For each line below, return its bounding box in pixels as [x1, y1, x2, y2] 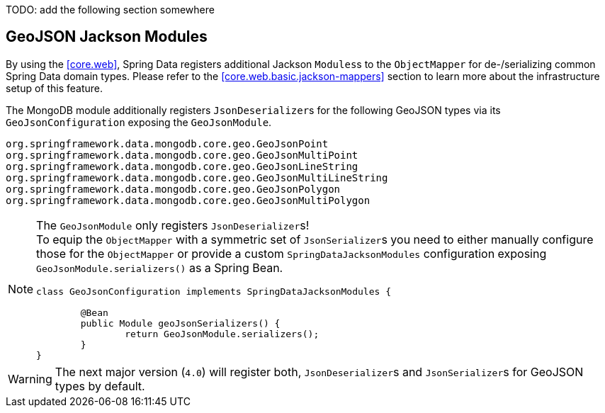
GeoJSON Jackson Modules [6, 28, 208, 46]
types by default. [55, 378, 145, 393]
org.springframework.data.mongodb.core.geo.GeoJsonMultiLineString [6, 171, 388, 183]
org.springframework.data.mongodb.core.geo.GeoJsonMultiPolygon [6, 194, 371, 206]
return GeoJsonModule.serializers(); [125, 328, 320, 339]
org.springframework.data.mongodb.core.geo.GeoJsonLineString [6, 160, 358, 172]
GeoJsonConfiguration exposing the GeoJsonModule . [6, 115, 272, 128]
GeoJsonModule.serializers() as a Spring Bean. [36, 260, 283, 275]
